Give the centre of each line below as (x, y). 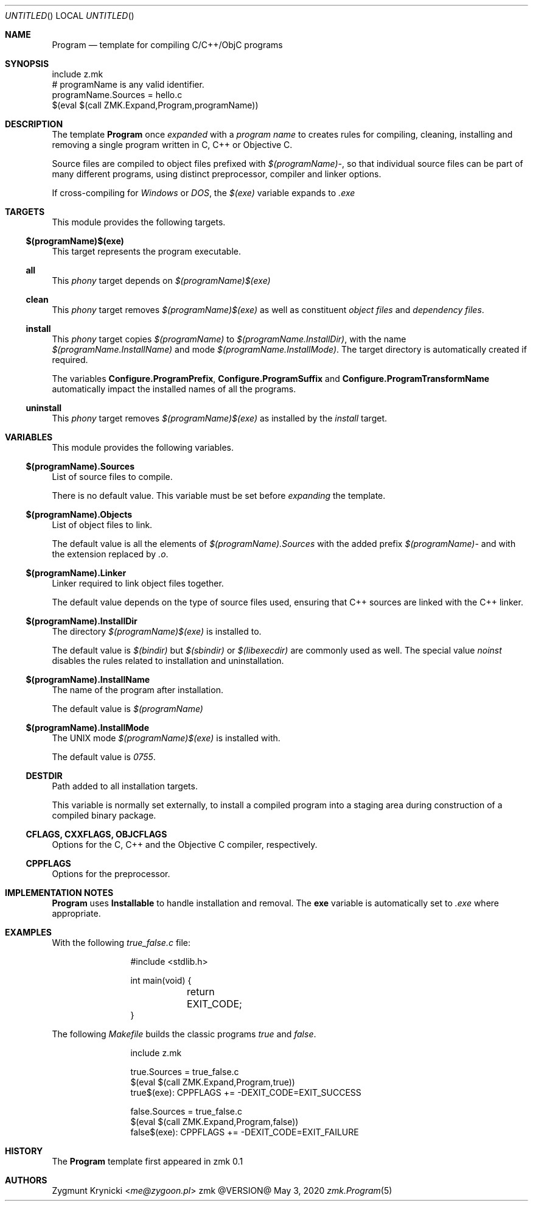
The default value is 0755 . (104, 757)
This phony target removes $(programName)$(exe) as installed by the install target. (220, 418)
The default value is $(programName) (127, 709)
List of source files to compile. (112, 477)
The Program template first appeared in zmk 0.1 (148, 1161)
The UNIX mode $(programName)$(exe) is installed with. (166, 738)
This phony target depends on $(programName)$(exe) (161, 280)
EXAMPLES (28, 932)
